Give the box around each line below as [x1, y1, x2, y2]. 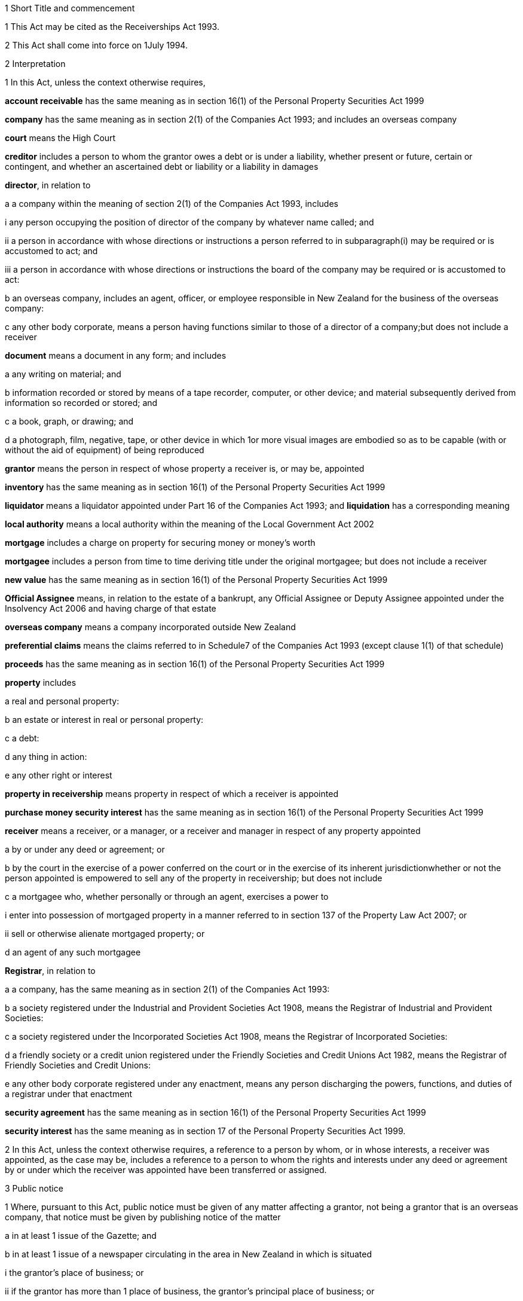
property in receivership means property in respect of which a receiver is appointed [5, 789, 338, 799]
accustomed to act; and [5, 246, 98, 256]
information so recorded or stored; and [5, 398, 158, 408]
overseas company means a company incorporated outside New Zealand [5, 622, 296, 632]
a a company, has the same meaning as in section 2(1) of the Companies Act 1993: [5, 984, 330, 994]
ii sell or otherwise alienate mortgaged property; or [5, 929, 205, 939]
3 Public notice [5, 1183, 63, 1193]
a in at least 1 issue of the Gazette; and [5, 1230, 157, 1241]
